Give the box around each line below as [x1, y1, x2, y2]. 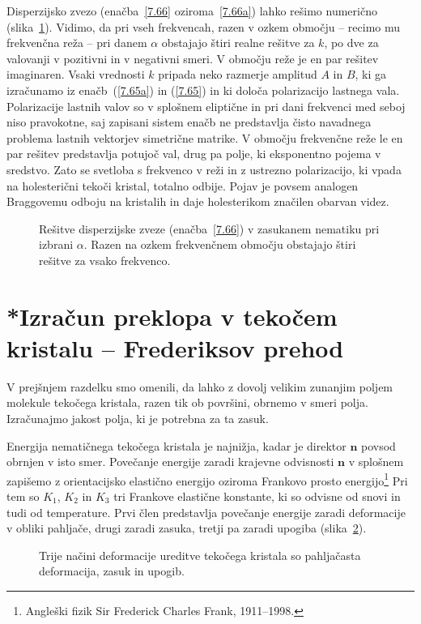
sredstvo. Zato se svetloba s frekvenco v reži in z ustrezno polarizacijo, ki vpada [6, 160, 402, 177]
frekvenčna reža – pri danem [6, 34, 147, 51]
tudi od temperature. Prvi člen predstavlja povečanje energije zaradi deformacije [6, 503, 406, 520]
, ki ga [355, 66, 387, 83]
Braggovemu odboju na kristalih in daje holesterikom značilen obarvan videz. [6, 193, 389, 210]
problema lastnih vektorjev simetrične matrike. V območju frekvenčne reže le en [6, 129, 403, 146]
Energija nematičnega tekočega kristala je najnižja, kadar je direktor [6, 437, 347, 454]
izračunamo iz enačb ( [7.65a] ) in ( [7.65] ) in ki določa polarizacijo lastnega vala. [6, 81, 400, 98]
